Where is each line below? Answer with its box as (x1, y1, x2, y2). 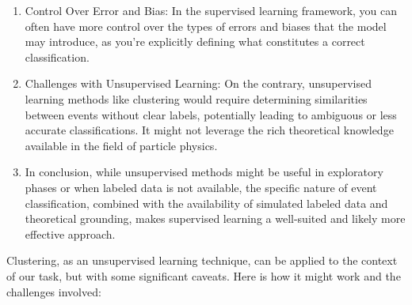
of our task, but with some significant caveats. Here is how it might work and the (6, 267, 401, 284)
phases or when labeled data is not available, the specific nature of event (25, 179, 377, 195)
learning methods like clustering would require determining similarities (25, 90, 368, 107)
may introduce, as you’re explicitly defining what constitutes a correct (25, 33, 365, 50)
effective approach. (25, 225, 116, 242)
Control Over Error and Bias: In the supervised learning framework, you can (25, 2, 398, 18)
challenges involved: (6, 283, 101, 299)
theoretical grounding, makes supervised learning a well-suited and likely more (25, 210, 406, 227)
